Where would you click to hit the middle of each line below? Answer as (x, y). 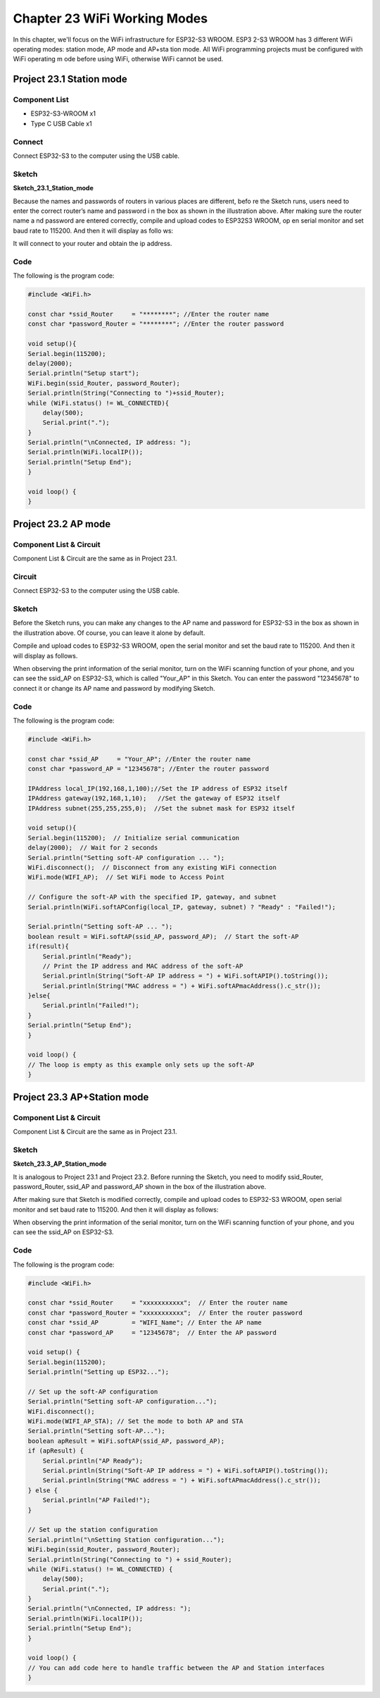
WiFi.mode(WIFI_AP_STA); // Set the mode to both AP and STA (135, 1421)
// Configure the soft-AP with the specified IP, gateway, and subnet (152, 897)
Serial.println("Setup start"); (84, 373)
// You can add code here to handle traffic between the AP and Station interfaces (176, 1668)
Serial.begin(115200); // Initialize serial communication (134, 838)
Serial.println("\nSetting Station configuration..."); (126, 1539)
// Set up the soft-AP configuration (93, 1391)
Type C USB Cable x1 (61, 123)
